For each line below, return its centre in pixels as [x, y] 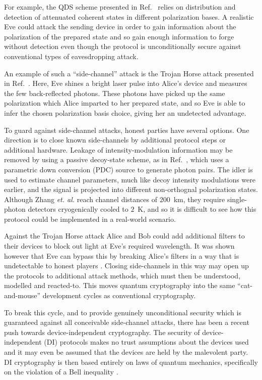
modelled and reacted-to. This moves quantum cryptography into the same [120, 285]
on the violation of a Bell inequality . [61, 372]
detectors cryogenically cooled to [78, 209]
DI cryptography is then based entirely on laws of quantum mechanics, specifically [131, 362]
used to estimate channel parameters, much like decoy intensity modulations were [130, 179]
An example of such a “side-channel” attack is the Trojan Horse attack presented [129, 73]
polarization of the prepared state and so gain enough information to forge [119, 36]
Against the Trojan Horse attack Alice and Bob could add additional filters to [124, 236]
